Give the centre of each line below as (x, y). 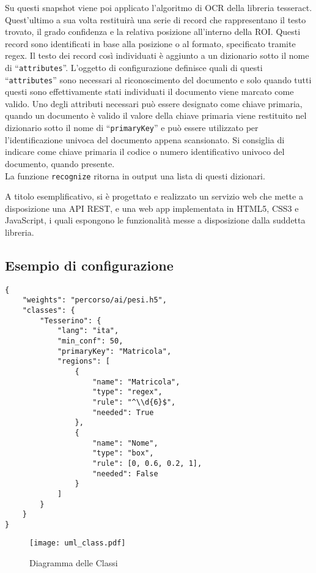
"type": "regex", (127, 392)
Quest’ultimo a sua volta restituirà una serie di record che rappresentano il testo (156, 19)
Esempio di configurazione (89, 265)
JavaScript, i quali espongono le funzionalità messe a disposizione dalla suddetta (155, 220)
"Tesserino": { (71, 320)
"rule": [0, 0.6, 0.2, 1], (147, 463)
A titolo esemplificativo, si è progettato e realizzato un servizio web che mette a (154, 196)
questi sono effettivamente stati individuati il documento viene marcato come (149, 92)
